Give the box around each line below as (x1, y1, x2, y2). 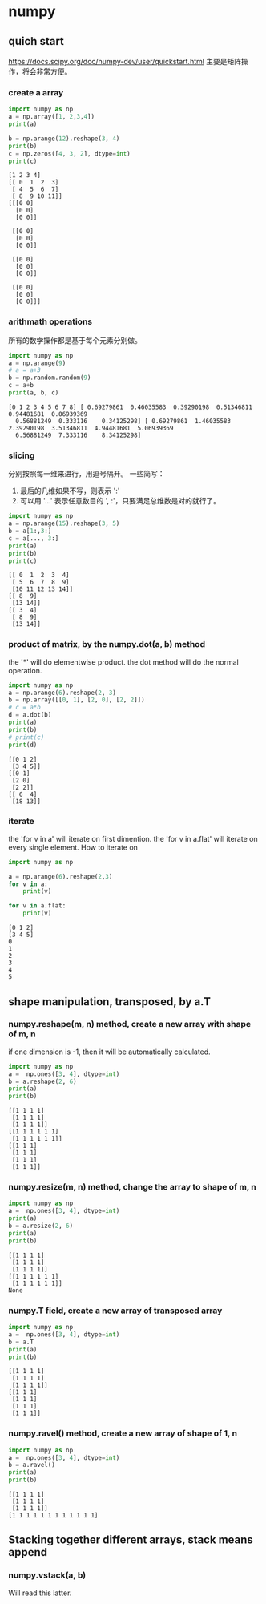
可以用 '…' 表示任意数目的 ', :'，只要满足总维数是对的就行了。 (19, 496, 221, 506)
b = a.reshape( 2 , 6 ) (8, 1077, 78, 1085)
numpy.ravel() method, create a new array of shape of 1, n (8, 1428, 238, 1439)
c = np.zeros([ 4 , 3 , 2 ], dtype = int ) (8, 149, 131, 158)
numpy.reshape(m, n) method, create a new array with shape (8, 1019, 252, 1030)
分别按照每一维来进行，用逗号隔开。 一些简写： (8, 469, 165, 479)
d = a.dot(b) (8, 711, 52, 719)
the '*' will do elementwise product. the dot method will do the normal (8, 657, 239, 667)
